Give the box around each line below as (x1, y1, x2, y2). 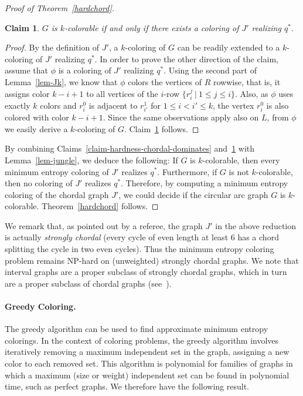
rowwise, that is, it (213, 75, 281, 88)
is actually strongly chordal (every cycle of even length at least (5, 231, 229, 243)
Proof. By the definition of (5, 41, 100, 53)
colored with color (5, 111, 69, 123)
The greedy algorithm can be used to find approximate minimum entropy (5, 323, 268, 335)
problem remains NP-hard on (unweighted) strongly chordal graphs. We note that (5, 254, 299, 266)
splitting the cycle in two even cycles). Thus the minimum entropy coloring (5, 243, 274, 255)
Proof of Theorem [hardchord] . (5, 2, 115, 14)
